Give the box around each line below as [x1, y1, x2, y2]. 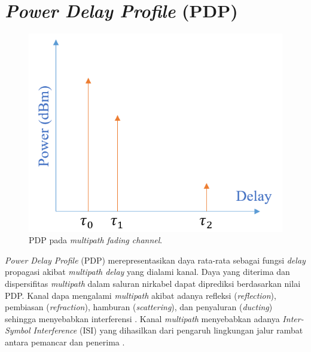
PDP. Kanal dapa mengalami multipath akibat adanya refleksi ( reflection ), [5, 289, 276, 301]
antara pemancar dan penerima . [5, 336, 125, 348]
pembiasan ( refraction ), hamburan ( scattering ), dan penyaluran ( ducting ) [5, 301, 273, 313]
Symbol [5, 324, 31, 336]
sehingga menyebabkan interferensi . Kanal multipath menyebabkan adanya [5, 312, 280, 325]
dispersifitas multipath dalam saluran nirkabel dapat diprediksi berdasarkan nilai [5, 277, 301, 290]
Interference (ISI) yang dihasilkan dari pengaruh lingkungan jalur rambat [33, 324, 303, 336]
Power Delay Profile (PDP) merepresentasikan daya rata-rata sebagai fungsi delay [5, 253, 306, 266]
